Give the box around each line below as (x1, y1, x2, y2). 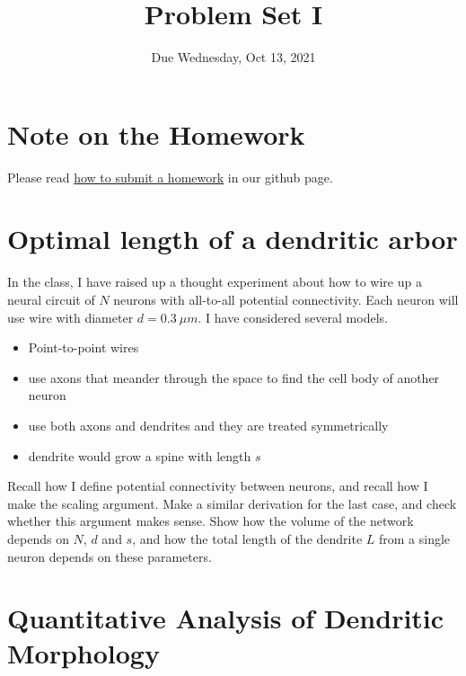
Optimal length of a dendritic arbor (7, 220, 458, 257)
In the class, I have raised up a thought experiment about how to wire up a (7, 272, 422, 291)
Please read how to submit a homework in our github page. (7, 167, 333, 186)
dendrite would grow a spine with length (28, 446, 251, 465)
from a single (378, 529, 451, 547)
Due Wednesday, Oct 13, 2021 (151, 48, 316, 67)
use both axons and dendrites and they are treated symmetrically (28, 415, 389, 434)
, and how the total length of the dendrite (132, 529, 363, 547)
